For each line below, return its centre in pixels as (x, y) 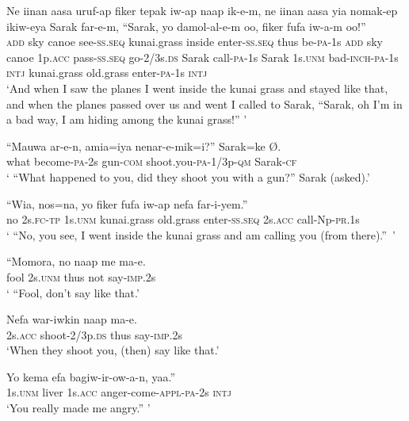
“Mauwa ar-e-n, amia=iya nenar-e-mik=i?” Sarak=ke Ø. (144, 145)
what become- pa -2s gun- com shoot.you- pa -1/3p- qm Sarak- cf (152, 161)
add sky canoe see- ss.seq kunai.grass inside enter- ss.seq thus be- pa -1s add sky (195, 42)
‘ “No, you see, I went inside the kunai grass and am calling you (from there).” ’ (201, 234)
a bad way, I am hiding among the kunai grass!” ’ (127, 119)
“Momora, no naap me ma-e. (76, 261)
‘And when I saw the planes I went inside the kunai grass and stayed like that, (197, 88)
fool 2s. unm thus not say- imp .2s (81, 276)
